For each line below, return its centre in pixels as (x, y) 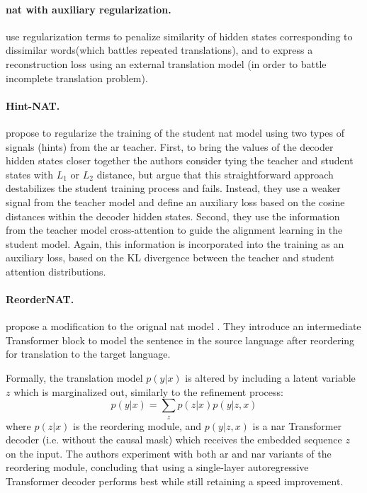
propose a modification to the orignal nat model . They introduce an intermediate (183, 326)
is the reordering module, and (137, 425)
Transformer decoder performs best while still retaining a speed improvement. (175, 481)
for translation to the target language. (88, 354)
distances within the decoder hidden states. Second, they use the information (173, 216)
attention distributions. (56, 271)
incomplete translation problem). (77, 78)
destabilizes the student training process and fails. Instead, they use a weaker (173, 188)
